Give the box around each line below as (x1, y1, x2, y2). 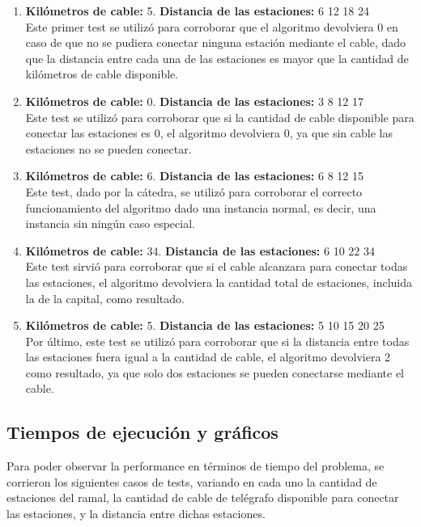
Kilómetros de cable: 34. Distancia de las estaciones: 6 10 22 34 (25, 242, 375, 259)
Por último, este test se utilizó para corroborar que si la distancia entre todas (25, 332, 410, 349)
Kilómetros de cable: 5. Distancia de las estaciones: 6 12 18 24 (25, 2, 369, 19)
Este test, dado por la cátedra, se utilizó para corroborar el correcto (25, 183, 363, 200)
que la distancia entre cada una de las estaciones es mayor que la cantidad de (25, 49, 409, 66)
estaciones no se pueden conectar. (25, 140, 192, 157)
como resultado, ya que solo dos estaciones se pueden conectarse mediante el (25, 364, 404, 381)
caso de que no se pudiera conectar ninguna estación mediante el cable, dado (25, 34, 406, 51)
